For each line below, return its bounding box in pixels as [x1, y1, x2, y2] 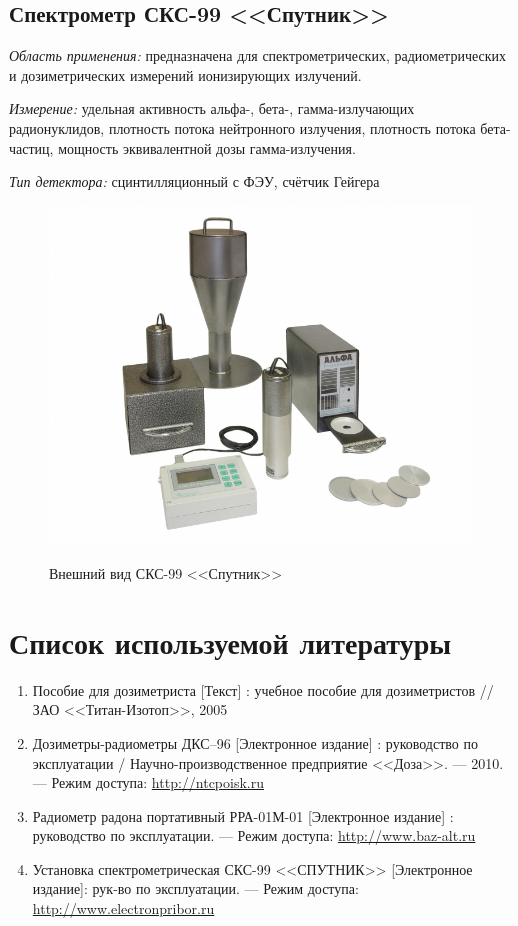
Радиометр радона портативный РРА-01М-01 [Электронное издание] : [32, 805, 454, 826]
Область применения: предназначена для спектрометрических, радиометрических [9, 45, 506, 66]
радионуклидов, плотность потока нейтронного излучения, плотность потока [9, 117, 476, 138]
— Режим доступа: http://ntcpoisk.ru [32, 772, 264, 793]
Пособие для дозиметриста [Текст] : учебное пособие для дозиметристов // [32, 679, 494, 700]
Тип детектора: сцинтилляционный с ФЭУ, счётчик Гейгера [9, 171, 380, 192]
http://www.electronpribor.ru [32, 898, 215, 919]
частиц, [9, 137, 54, 158]
